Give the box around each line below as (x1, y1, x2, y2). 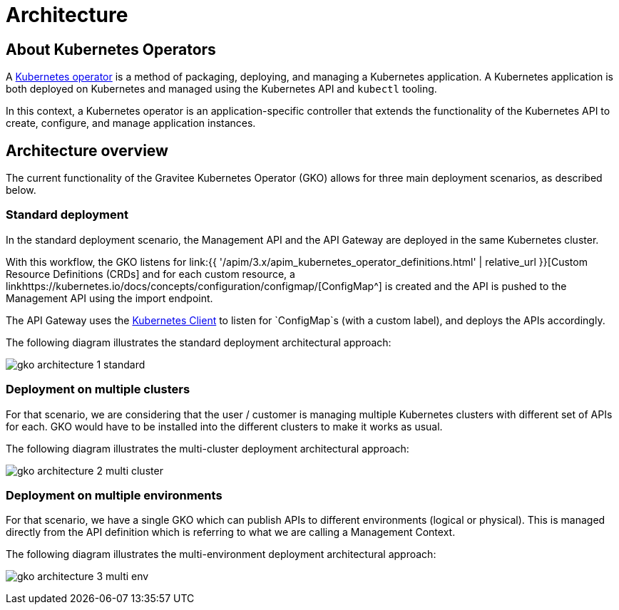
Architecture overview (6, 141, 168, 160)
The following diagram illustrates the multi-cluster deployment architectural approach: (6, 442, 409, 455)
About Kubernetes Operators (6, 40, 216, 58)
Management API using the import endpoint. (6, 291, 213, 304)
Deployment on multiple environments (6, 487, 222, 502)
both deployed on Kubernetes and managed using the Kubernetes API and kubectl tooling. (6, 83, 437, 95)
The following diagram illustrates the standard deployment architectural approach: (6, 336, 392, 348)
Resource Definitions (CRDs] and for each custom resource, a (6, 267, 295, 280)
